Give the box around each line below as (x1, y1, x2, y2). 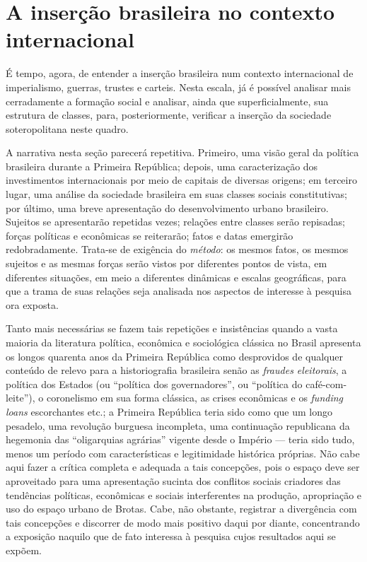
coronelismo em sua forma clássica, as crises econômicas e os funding (46, 390, 344, 405)
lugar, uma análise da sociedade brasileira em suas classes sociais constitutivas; (6, 187, 347, 201)
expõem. (6, 542, 42, 557)
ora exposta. (6, 297, 59, 312)
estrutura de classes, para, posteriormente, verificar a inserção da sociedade (6, 107, 332, 122)
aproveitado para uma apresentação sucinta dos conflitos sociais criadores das (6, 473, 341, 488)
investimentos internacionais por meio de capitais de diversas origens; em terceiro (6, 172, 357, 187)
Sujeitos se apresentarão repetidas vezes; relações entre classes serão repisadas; (6, 214, 345, 229)
